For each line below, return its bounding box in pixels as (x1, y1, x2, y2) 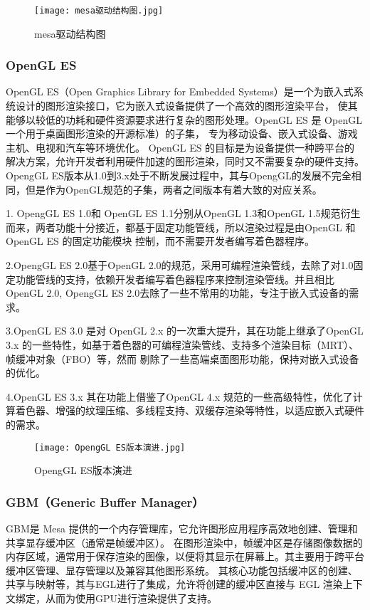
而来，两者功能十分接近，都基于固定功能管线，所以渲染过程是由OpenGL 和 (6, 219, 356, 234)
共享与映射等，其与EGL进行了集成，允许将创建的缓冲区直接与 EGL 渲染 (6, 577, 343, 591)
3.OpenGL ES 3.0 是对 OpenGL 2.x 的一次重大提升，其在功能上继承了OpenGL (6, 323, 364, 338)
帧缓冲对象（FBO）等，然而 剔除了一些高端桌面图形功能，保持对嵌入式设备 (6, 351, 359, 366)
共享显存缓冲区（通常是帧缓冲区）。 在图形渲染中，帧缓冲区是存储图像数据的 (6, 535, 363, 549)
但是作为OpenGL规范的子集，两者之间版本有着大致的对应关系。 (25, 182, 322, 196)
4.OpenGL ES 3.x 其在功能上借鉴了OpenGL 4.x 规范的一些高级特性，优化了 (6, 389, 353, 404)
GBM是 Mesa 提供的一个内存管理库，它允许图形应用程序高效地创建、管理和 (6, 521, 358, 535)
